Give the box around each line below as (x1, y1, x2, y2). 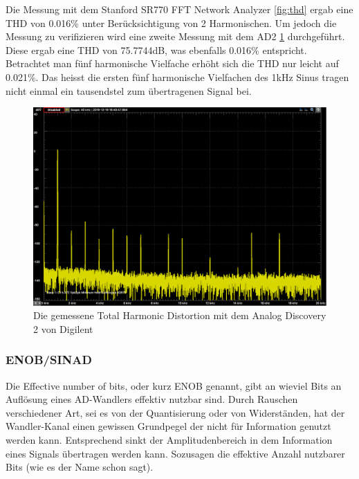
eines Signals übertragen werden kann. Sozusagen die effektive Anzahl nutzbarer (6, 446, 345, 460)
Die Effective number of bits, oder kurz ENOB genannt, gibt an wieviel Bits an (6, 378, 342, 392)
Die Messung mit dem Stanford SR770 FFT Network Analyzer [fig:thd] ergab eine (6, 2, 353, 16)
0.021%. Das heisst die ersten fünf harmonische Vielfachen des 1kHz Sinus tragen (6, 69, 349, 84)
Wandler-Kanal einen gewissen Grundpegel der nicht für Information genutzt (6, 419, 331, 433)
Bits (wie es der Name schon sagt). (6, 460, 154, 474)
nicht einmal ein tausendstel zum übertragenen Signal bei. (6, 83, 252, 98)
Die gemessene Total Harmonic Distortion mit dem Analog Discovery (33, 308, 326, 323)
